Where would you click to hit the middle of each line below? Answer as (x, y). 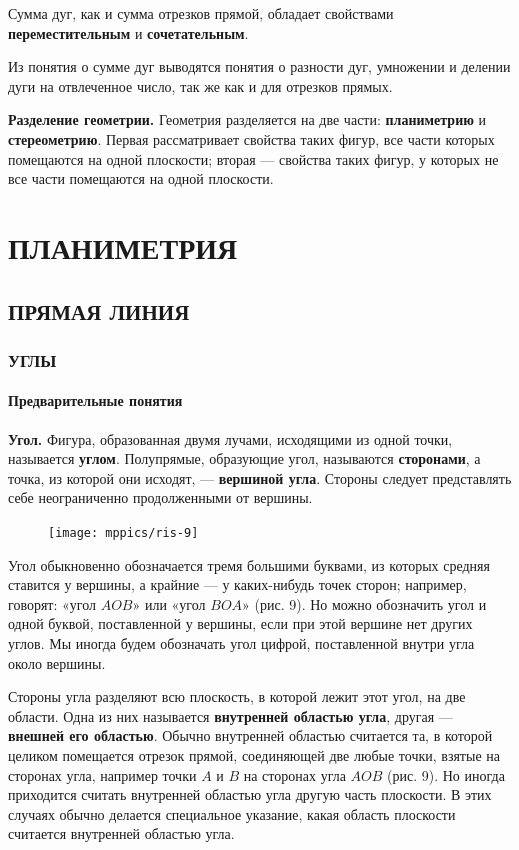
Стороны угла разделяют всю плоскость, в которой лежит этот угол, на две (237, 696)
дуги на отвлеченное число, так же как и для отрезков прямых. (200, 85)
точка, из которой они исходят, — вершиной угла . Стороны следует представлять (260, 477)
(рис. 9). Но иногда (446, 774)
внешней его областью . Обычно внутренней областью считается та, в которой (250, 735)
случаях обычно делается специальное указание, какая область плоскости (232, 813)
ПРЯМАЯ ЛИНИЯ (99, 310)
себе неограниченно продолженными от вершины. (160, 497)
